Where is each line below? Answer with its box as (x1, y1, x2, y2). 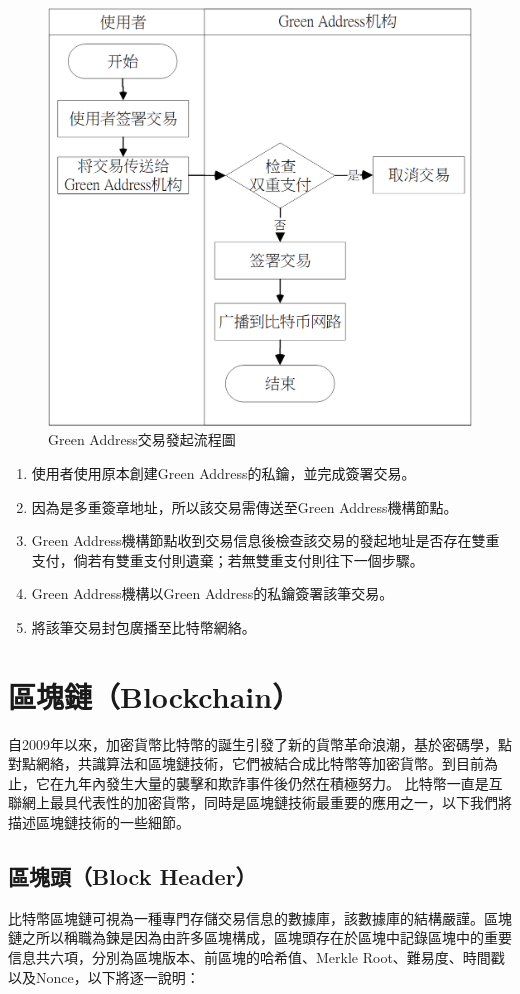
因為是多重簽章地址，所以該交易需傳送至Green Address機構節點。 (31, 496, 458, 517)
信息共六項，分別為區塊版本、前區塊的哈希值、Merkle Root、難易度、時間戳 (8, 947, 505, 968)
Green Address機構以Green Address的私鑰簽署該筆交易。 (31, 583, 394, 604)
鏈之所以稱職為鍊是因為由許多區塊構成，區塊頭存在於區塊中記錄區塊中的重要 (8, 927, 512, 948)
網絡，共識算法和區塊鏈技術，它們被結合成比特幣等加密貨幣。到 (35, 753, 456, 774)
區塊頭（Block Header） (8, 861, 257, 892)
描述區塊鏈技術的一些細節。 (8, 812, 190, 833)
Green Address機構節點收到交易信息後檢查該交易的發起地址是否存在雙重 (31, 530, 500, 551)
